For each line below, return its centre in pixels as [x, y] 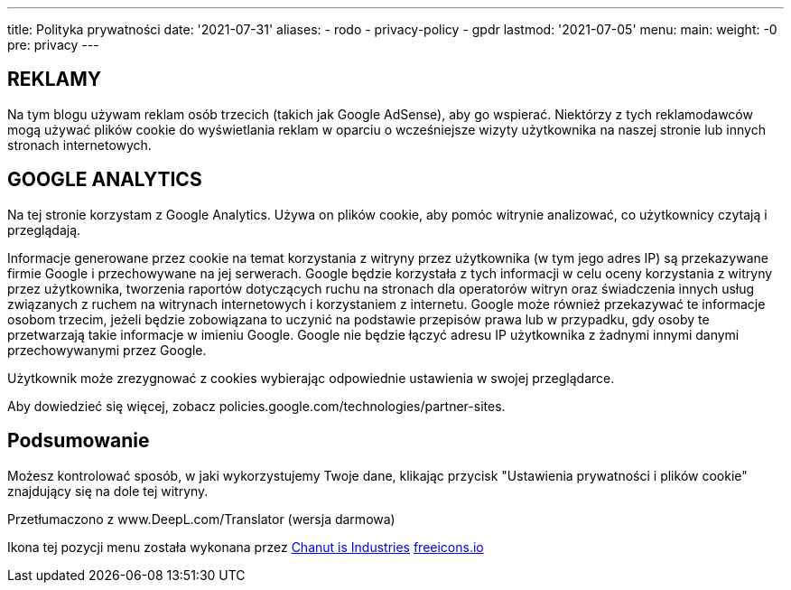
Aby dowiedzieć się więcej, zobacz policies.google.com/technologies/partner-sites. [256, 406]
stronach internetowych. [79, 145]
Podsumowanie [79, 441]
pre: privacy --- [53, 45]
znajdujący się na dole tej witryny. [108, 491]
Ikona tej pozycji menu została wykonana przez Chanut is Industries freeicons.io [246, 547]
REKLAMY [55, 80]
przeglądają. [44, 229]
